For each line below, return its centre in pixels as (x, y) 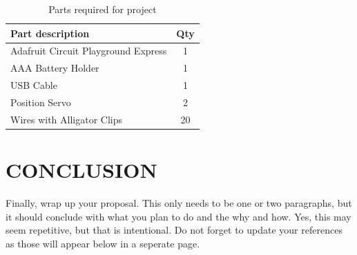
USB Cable (34, 85)
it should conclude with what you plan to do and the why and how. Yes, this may (178, 216)
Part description (50, 33)
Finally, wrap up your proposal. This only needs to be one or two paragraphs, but (179, 203)
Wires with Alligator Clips (67, 119)
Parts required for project (103, 9)
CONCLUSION (81, 170)
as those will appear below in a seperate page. (103, 243)
